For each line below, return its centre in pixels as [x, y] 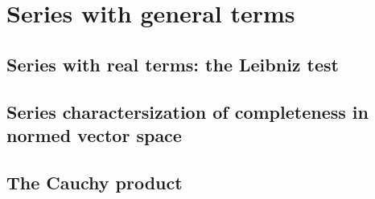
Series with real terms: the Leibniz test [173, 64]
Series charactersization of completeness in [187, 111]
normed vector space [94, 134]
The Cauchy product [95, 182]
